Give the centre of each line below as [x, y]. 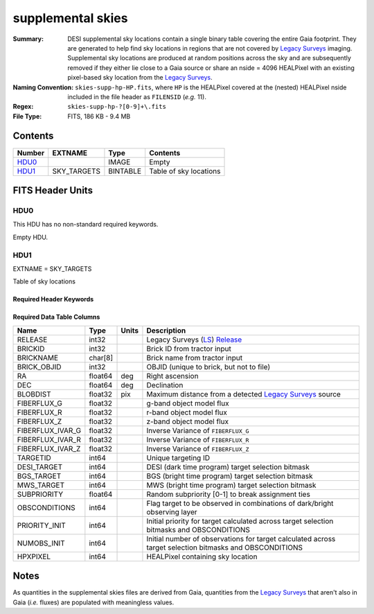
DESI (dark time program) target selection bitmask [228, 466]
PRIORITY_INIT [41, 525]
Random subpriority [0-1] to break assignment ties [229, 494]
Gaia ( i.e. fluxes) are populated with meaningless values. [93, 602]
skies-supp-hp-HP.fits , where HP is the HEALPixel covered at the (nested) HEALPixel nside [211, 87]
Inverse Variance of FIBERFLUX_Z [198, 448]
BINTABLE [125, 171]
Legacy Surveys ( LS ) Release [194, 340]
